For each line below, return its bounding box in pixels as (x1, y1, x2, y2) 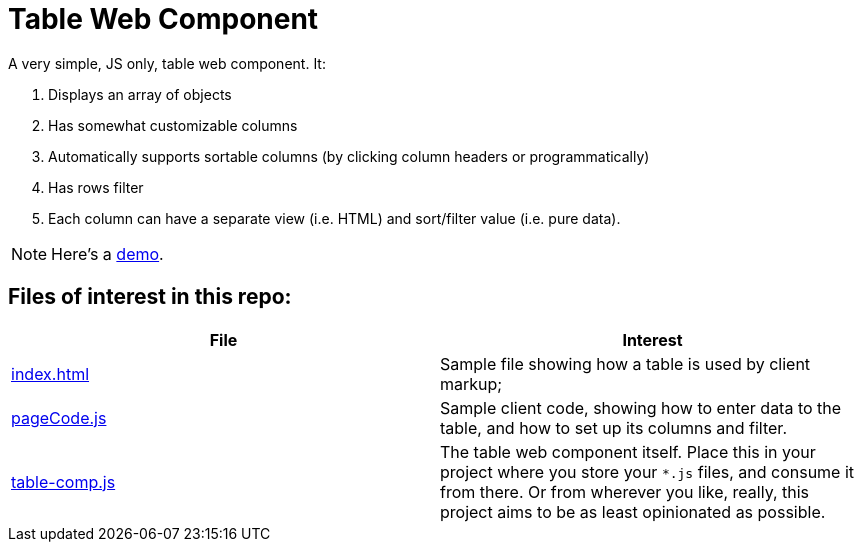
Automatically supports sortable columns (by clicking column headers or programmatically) (48, 147, 650, 165)
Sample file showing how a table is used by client (440, 353, 811, 374)
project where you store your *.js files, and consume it (440, 461, 855, 482)
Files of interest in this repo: (8, 284, 292, 310)
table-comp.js (11, 471, 116, 492)
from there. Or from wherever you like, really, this (440, 481, 810, 502)
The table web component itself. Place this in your (440, 441, 816, 462)
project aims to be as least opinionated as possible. (440, 501, 826, 522)
